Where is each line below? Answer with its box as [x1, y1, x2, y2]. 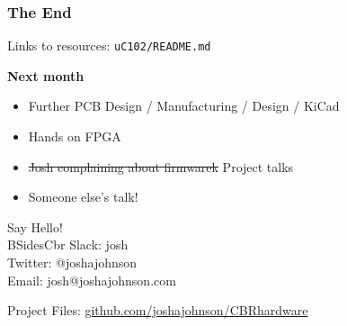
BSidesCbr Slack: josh [7, 235, 129, 254]
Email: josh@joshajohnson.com [7, 270, 176, 289]
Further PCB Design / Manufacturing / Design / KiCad [28, 96, 340, 115]
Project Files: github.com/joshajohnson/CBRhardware [7, 301, 308, 320]
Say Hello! [7, 217, 63, 236]
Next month [7, 66, 85, 85]
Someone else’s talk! [28, 187, 138, 206]
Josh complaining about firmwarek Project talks [28, 157, 294, 176]
